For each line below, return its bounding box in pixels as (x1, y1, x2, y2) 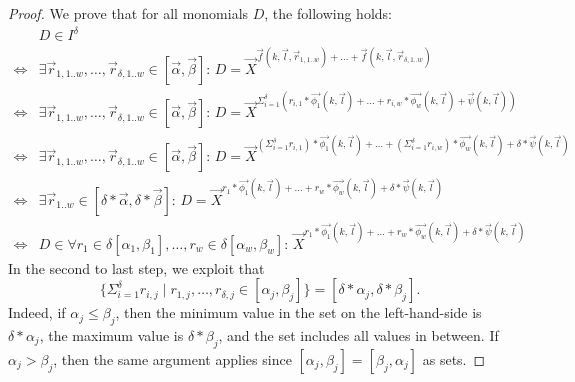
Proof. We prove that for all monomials (8, 3, 249, 23)
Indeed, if (8, 302, 66, 323)
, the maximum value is (39, 324, 184, 345)
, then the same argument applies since (53, 348, 292, 369)
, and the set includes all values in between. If (218, 324, 499, 345)
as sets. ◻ (422, 348, 486, 369)
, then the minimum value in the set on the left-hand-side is (115, 302, 482, 323)
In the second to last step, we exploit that (8, 257, 265, 278)
